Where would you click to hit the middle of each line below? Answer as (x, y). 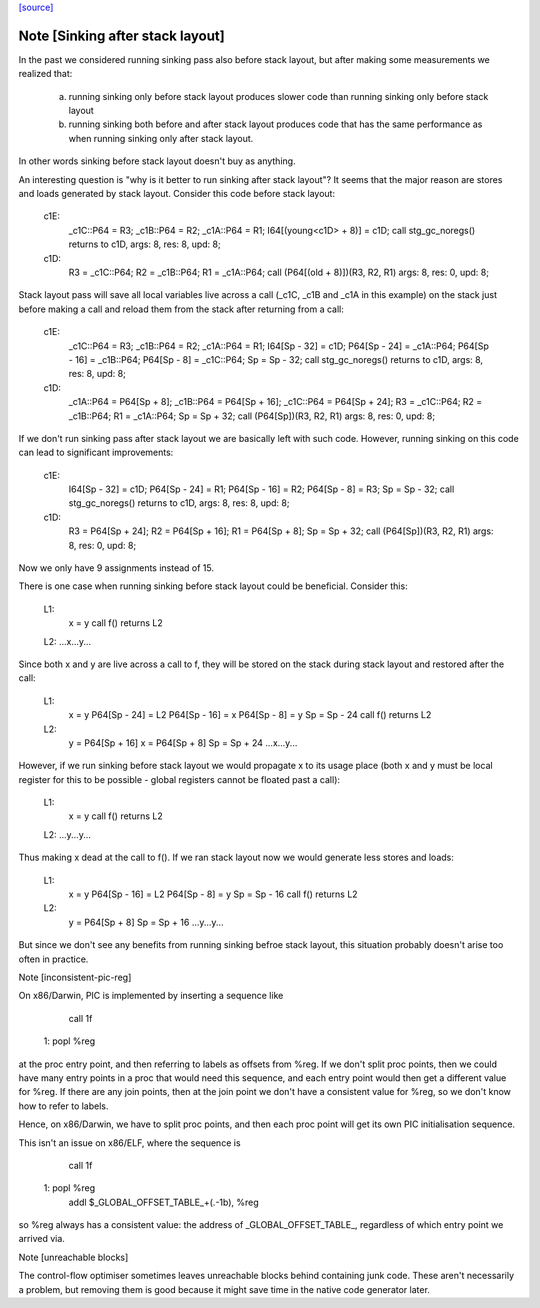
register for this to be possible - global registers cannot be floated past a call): (179, 779)
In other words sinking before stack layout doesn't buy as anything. (157, 161)
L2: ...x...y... (67, 641)
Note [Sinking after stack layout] (121, 35)
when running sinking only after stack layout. (161, 138)
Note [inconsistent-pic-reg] (75, 977)
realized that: (45, 74)
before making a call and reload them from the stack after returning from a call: (181, 309)
